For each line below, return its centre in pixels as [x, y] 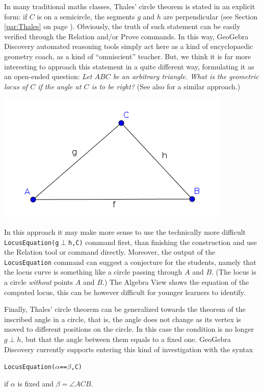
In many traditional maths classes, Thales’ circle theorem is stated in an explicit [130, 6]
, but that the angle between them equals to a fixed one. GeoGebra [126, 339]
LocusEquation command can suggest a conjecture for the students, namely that [130, 262]
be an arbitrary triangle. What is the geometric [186, 76]
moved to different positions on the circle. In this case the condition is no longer [129, 329]
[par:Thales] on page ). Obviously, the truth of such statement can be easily [122, 26]
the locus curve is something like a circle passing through [93, 272]
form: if [16, 16]
